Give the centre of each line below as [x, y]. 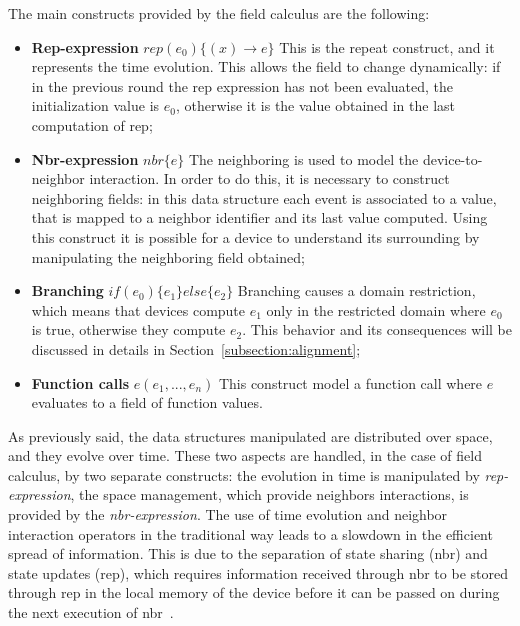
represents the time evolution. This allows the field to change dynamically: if [266, 66]
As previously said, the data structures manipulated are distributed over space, [250, 435]
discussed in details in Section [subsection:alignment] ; [196, 348]
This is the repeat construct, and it [387, 46]
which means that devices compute [138, 309]
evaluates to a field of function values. [147, 402]
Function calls [80, 382]
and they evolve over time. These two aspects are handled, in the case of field [245, 455]
